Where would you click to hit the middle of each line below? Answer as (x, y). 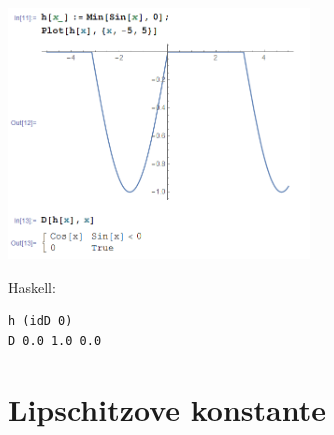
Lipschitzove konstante (167, 408)
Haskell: (32, 286)
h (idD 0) (40, 321)
